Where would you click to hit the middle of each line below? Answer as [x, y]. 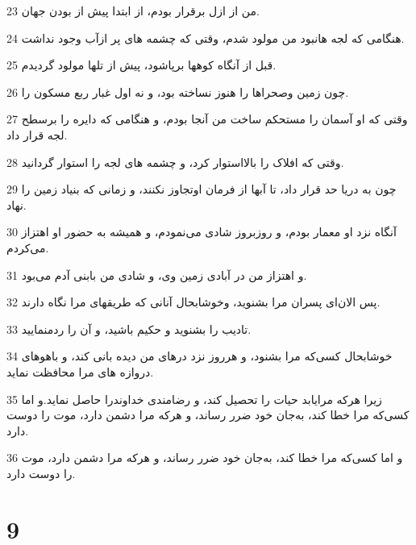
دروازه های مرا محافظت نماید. [80, 371]
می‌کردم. [28, 247]
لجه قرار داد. [37, 134]
